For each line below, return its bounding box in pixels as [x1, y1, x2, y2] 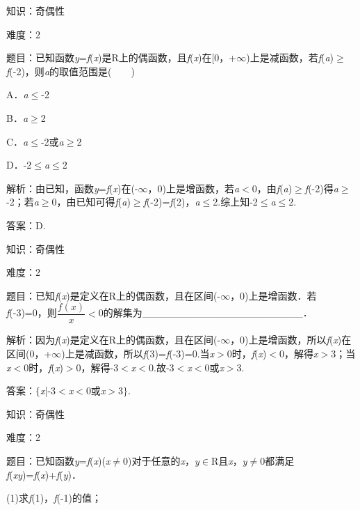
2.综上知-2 [213, 194, 258, 209]
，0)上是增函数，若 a [147, 180, 240, 195]
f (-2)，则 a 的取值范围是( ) [6, 63, 135, 78]
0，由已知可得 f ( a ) [51, 194, 131, 209]
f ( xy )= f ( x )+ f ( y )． [6, 467, 82, 481]
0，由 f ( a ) [252, 180, 293, 195]
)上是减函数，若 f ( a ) [246, 50, 334, 65]
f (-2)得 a [304, 180, 338, 195]
